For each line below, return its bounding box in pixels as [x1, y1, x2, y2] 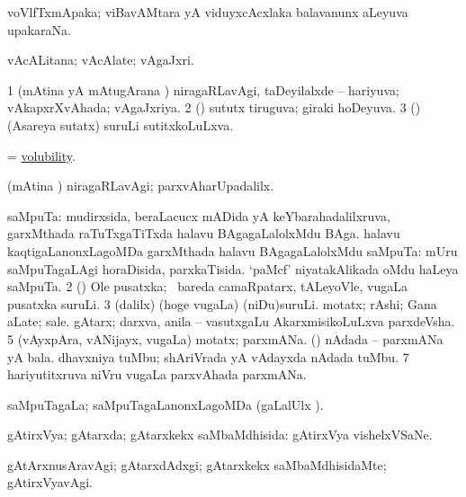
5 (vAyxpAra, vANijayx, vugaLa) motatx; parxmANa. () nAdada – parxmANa [7, 329, 444, 348]
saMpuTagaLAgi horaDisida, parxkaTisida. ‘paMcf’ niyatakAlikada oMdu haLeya [7, 259, 459, 278]
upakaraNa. [7, 20, 71, 39]
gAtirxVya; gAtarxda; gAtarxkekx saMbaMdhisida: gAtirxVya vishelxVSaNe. [7, 425, 433, 444]
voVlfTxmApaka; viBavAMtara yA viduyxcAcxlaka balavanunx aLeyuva [7, 3, 408, 21]
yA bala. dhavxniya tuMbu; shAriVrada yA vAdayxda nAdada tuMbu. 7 [7, 347, 409, 366]
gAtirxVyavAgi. [7, 473, 93, 492]
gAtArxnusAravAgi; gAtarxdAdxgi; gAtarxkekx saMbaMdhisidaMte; [7, 455, 387, 474]
